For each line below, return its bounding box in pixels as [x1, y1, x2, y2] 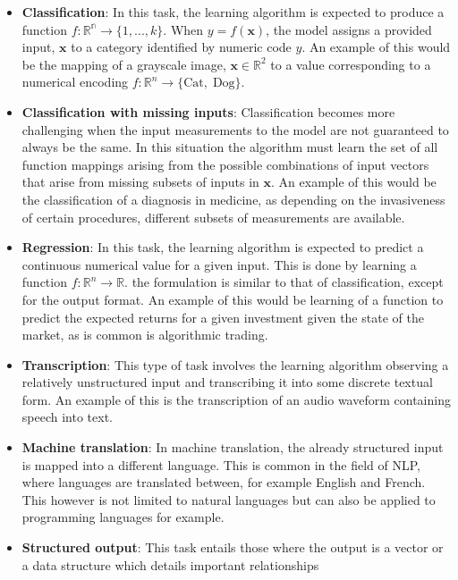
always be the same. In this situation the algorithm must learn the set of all [21, 138, 438, 156]
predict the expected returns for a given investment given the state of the [21, 307, 424, 326]
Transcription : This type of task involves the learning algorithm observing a [21, 355, 449, 374]
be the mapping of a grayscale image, [21, 55, 226, 73]
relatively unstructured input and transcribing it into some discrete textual [21, 373, 433, 391]
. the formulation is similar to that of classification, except [124, 273, 444, 291]
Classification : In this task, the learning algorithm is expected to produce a [21, 3, 445, 21]
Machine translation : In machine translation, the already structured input [21, 438, 444, 457]
